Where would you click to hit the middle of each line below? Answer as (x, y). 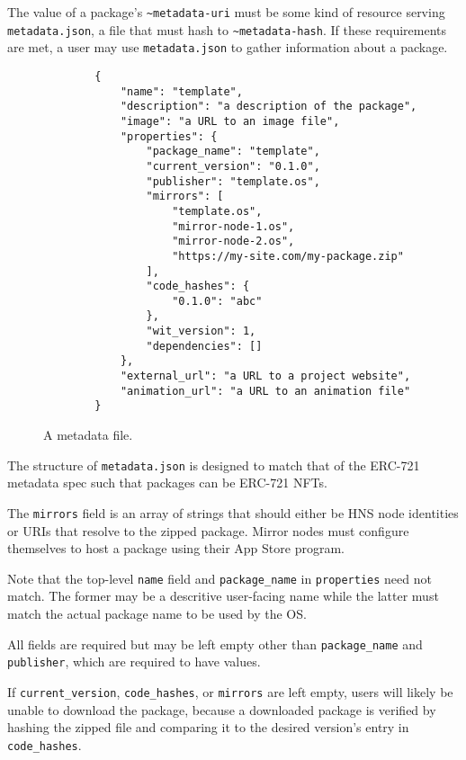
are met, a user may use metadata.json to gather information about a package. (228, 47)
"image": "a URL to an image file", (230, 121)
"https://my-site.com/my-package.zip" (288, 256)
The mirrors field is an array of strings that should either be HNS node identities (233, 512)
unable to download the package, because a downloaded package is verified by (222, 709)
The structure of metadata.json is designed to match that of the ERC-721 (214, 465)
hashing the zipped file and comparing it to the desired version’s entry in (208, 727)
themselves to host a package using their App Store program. (176, 548)
